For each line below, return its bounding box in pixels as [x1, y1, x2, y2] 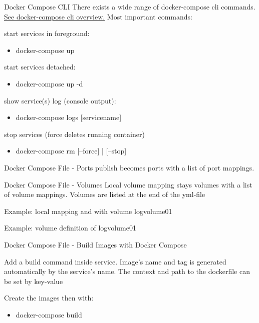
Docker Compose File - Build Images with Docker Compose [4, 239, 187, 249]
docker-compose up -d [16, 78, 83, 88]
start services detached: [4, 61, 76, 72]
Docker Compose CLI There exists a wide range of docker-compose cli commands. [4, 1, 255, 11]
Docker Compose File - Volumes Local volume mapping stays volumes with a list [4, 179, 252, 189]
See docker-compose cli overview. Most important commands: [4, 11, 192, 21]
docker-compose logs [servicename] [16, 112, 122, 122]
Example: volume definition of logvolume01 [4, 222, 136, 233]
